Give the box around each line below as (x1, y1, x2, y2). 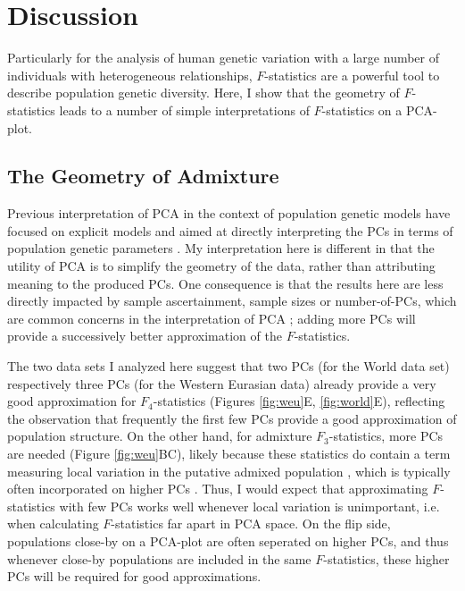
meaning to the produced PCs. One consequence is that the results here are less (7, 274, 444, 292)
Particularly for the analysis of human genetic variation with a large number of (7, 48, 440, 67)
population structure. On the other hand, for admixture (7, 426, 312, 445)
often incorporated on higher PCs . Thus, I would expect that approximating (7, 479, 428, 498)
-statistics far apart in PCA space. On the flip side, (111, 514, 391, 533)
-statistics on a (321, 100, 403, 119)
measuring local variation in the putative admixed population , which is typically (7, 461, 451, 480)
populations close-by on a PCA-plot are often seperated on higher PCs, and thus (7, 531, 449, 550)
